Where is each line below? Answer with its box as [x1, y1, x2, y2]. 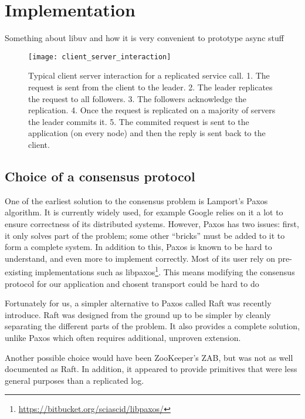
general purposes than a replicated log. [5, 374, 144, 386]
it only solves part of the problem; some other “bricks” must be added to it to [5, 229, 285, 241]
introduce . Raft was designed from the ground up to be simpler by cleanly [5, 308, 271, 320]
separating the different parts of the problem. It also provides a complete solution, [5, 320, 300, 332]
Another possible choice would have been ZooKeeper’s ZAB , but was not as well [5, 351, 293, 363]
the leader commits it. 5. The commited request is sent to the [28, 115, 249, 127]
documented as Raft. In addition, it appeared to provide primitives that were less [5, 363, 297, 375]
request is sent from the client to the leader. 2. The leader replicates [28, 80, 273, 93]
